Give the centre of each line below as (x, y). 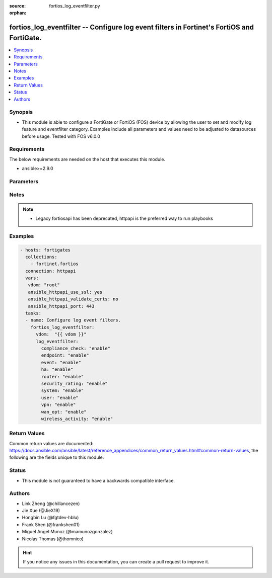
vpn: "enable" (58, 405)
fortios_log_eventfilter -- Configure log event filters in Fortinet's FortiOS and (132, 27)
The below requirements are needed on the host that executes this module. (87, 159)
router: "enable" (62, 377)
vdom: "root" (44, 285)
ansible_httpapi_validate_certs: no (73, 299)
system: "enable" (62, 391)
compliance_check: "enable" (76, 348)
